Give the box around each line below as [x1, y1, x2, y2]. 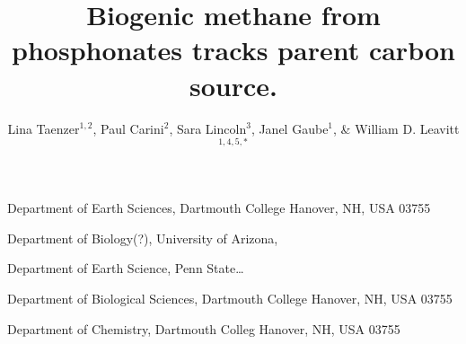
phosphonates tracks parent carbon [12, 31, 455, 68]
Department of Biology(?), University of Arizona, [7, 228, 278, 247]
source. [189, 66, 277, 103]
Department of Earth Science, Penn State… [7, 259, 244, 278]
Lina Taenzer [7, 119, 80, 137]
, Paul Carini [92, 119, 164, 137]
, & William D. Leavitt [333, 119, 460, 137]
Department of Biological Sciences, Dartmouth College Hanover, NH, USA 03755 [7, 288, 453, 307]
